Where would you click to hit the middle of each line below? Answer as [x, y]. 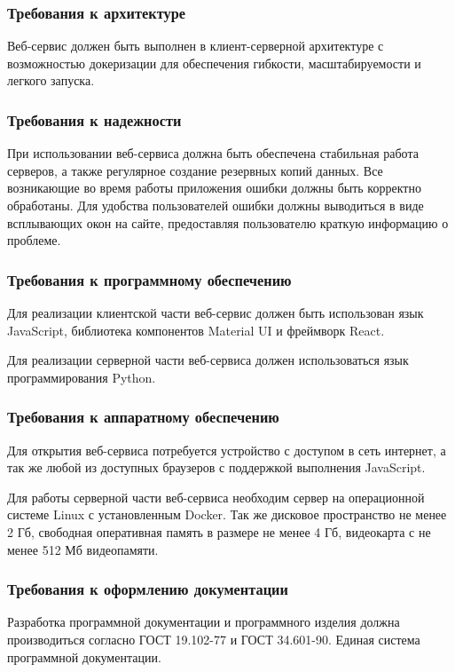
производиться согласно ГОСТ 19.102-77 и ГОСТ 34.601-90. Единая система [214, 639]
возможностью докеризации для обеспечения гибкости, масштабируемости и [214, 63]
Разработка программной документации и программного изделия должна [204, 622]
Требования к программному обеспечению [149, 279]
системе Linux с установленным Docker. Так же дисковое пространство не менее [227, 514]
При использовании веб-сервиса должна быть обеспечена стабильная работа [213, 153]
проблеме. [34, 240]
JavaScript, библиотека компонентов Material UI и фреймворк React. [196, 330]
